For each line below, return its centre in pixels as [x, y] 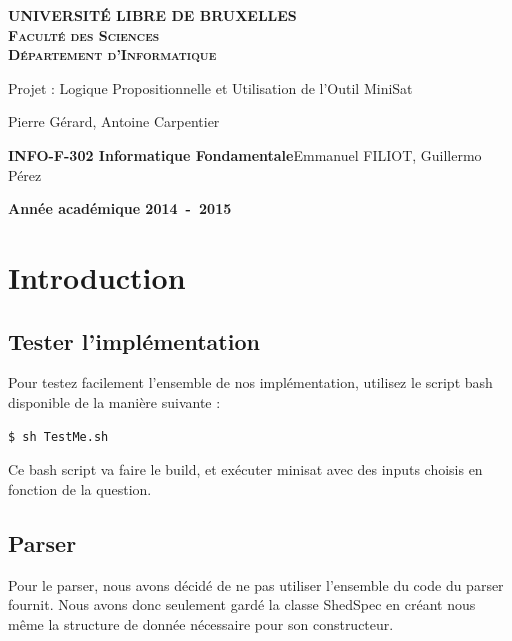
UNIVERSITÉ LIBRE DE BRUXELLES [152, 15]
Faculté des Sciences [84, 34]
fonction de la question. [80, 488]
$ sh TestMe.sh [58, 436]
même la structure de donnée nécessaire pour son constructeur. [201, 623]
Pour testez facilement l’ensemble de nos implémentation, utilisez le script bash [250, 382]
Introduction [97, 276]
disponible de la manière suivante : [114, 401]
